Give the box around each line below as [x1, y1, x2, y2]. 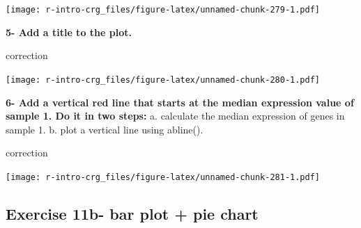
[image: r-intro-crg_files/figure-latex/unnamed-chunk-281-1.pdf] [6, 172, 321, 182]
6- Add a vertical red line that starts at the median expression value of [6, 95, 354, 109]
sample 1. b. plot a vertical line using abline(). [6, 122, 203, 136]
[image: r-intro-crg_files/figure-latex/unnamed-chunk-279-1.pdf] [6, 5, 321, 15]
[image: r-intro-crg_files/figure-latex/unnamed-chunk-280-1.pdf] [6, 74, 321, 85]
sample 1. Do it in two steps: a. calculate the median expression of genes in [6, 108, 345, 123]
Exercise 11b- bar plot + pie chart [6, 202, 259, 224]
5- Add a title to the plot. [6, 24, 132, 39]
